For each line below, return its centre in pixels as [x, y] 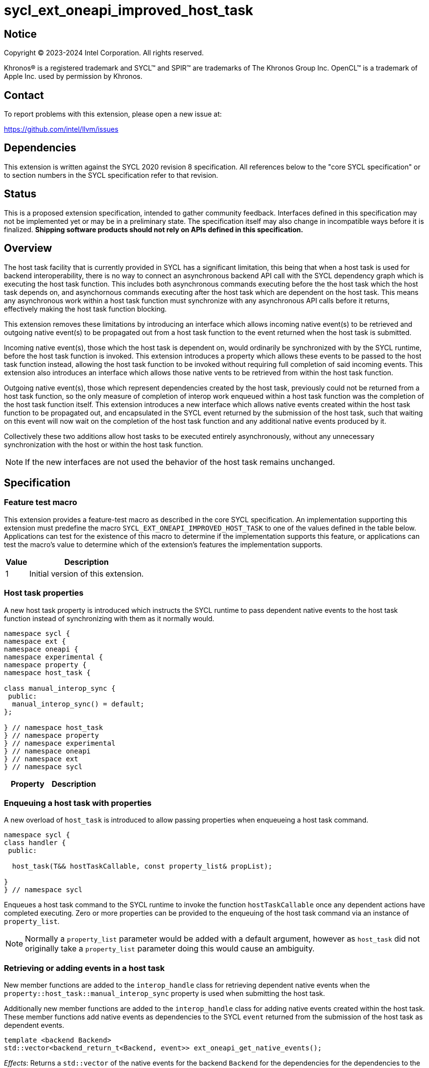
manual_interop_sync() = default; [78, 704]
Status [20, 194]
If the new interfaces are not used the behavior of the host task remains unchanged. [180, 462]
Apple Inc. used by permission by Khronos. [73, 76]
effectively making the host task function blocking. [85, 309]
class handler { [35, 843]
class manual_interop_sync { [60, 688]
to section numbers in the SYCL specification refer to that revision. [111, 175]
